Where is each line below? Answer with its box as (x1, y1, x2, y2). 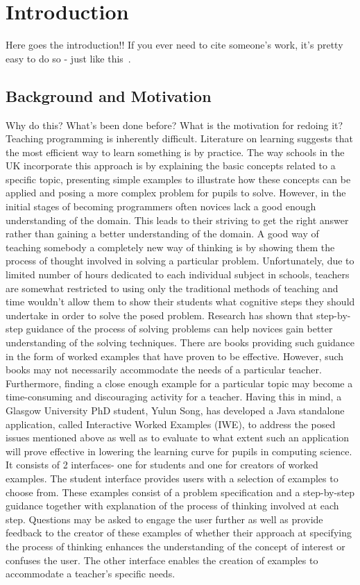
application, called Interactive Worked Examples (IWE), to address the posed (6, 416, 336, 431)
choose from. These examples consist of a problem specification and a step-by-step (6, 484, 355, 499)
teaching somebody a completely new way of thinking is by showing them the (6, 239, 335, 254)
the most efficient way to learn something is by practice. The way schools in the (6, 144, 345, 159)
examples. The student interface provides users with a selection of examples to (6, 470, 338, 485)
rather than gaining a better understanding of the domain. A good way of (6, 226, 319, 241)
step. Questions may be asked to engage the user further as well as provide (6, 511, 323, 526)
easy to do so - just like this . (6, 51, 131, 65)
